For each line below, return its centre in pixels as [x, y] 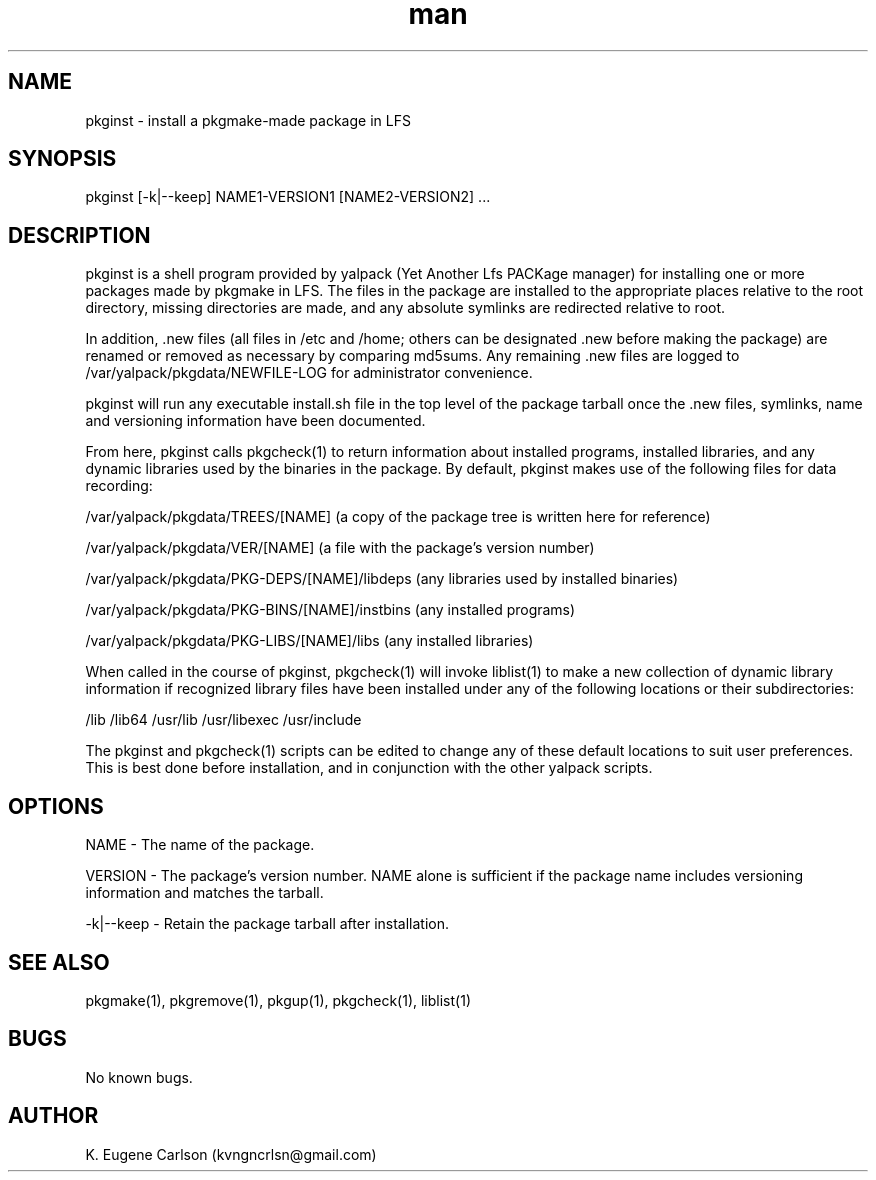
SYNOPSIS [62, 159]
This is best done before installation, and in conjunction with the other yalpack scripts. [369, 768]
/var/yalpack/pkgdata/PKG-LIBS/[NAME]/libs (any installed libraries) [309, 641]
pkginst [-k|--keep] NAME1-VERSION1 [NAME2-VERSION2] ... [288, 197]
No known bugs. [139, 1077]
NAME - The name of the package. [200, 845]
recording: [119, 486]
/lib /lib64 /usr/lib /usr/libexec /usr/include [223, 720]
